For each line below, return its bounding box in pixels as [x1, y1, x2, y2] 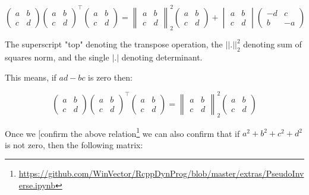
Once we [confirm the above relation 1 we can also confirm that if [5, 125, 240, 139]
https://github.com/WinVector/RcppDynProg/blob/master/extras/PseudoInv [18, 167, 304, 180]
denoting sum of [243, 38, 302, 50]
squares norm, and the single [5, 51, 109, 63]
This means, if [5, 71, 56, 83]
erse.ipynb [18, 179, 55, 191]
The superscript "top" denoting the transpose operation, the [5, 38, 223, 50]
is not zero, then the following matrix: [5, 138, 143, 151]
